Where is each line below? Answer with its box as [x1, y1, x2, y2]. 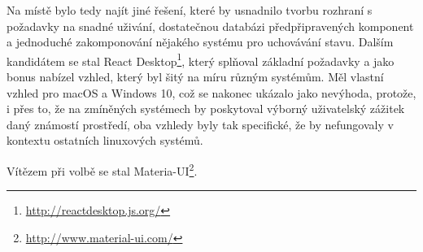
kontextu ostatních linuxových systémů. [7, 132, 203, 149]
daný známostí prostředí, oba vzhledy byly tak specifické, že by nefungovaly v [7, 115, 394, 133]
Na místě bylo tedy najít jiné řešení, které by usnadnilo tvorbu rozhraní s [7, 2, 373, 18]
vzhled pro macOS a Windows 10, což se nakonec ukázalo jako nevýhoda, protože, [7, 84, 416, 101]
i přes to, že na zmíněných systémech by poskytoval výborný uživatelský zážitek [7, 100, 405, 117]
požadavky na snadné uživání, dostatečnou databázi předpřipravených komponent [7, 17, 414, 34]
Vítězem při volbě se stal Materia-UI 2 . [7, 160, 198, 179]
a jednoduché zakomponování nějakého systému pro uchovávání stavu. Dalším [7, 33, 394, 50]
